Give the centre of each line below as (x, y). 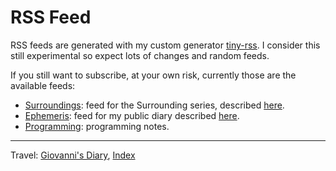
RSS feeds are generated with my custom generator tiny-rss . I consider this (165, 45)
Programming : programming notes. (97, 126)
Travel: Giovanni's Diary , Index (73, 155)
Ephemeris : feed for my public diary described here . (132, 115)
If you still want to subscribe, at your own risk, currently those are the (153, 75)
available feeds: (43, 85)
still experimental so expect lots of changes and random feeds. (140, 55)
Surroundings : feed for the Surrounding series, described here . (154, 105)
